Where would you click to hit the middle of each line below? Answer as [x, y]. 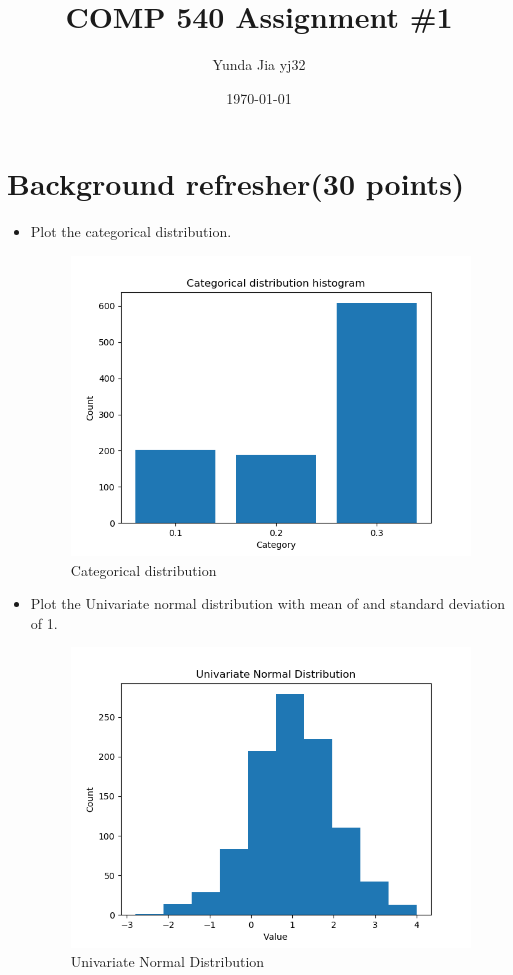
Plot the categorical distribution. [131, 231]
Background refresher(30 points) [236, 183]
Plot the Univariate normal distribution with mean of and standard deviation [268, 603]
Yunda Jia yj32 [259, 64]
